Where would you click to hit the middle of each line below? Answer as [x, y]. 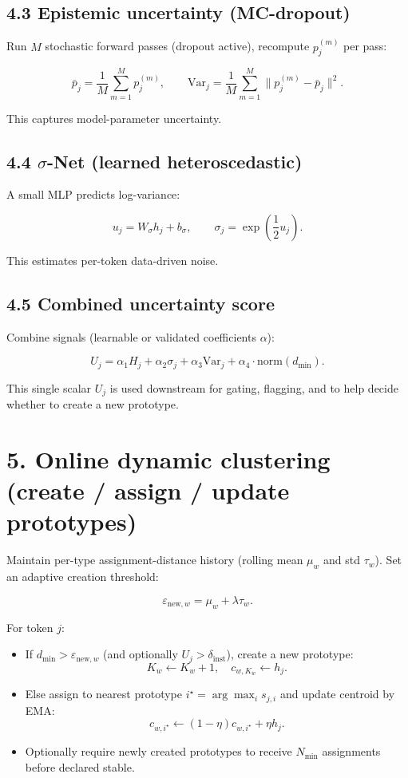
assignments [351, 751]
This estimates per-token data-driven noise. [113, 260]
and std [342, 560]
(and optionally [141, 654]
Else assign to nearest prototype [103, 694]
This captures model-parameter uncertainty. [114, 118]
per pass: [365, 46]
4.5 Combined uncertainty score [141, 303]
